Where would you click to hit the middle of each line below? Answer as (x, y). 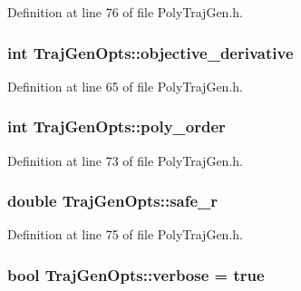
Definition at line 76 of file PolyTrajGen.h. (125, 12)
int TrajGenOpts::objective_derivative (150, 52)
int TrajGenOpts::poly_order (117, 126)
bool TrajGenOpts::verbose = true (136, 274)
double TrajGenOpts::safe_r (113, 201)
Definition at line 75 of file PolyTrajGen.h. (125, 234)
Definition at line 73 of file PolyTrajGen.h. (125, 160)
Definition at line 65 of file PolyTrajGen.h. (125, 86)
